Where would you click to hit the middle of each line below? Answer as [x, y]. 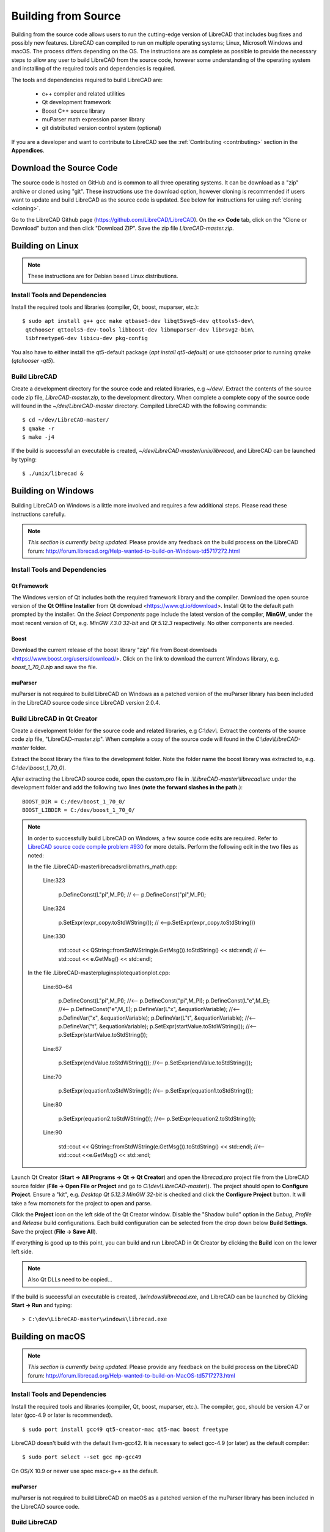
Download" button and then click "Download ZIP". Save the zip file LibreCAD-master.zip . [123, 228]
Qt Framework [30, 586]
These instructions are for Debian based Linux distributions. [103, 276]
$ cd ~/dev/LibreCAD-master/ [66, 420]
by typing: [24, 459]
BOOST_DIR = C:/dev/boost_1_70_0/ [74, 802]
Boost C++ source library [74, 111]
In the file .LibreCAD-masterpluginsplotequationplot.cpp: [99, 973]
